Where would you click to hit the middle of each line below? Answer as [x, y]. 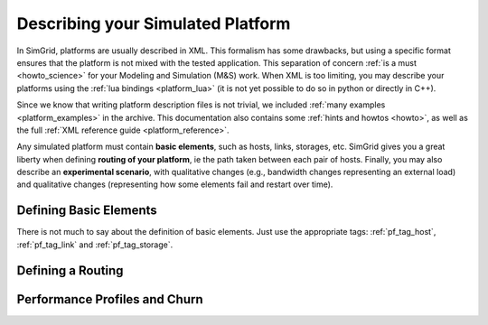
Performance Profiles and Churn [110, 299]
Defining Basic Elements [87, 211]
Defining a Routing [70, 270]
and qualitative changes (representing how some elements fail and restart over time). [175, 184]
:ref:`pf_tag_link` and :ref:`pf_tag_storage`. [95, 245]
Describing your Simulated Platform [154, 23]
